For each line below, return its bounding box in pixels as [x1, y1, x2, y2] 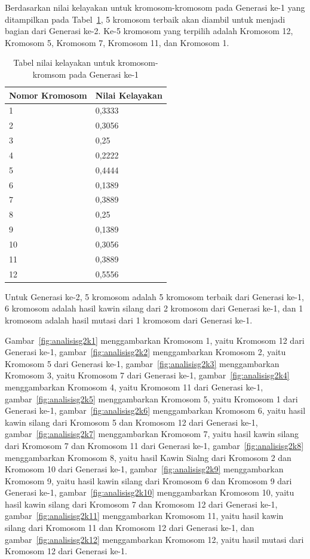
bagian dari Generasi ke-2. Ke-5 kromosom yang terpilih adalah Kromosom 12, [5, 25, 293, 37]
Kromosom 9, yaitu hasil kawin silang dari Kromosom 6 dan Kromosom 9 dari [5, 474, 292, 487]
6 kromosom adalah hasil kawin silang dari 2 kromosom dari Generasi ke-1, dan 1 [5, 302, 303, 314]
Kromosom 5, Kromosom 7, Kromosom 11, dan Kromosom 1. [5, 36, 229, 48]
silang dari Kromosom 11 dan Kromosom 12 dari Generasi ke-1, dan [5, 521, 254, 534]
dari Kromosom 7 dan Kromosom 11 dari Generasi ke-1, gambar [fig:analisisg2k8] [5, 439, 304, 451]
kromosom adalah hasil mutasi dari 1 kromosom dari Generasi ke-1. [5, 313, 253, 326]
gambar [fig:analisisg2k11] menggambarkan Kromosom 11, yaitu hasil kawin [5, 509, 284, 522]
